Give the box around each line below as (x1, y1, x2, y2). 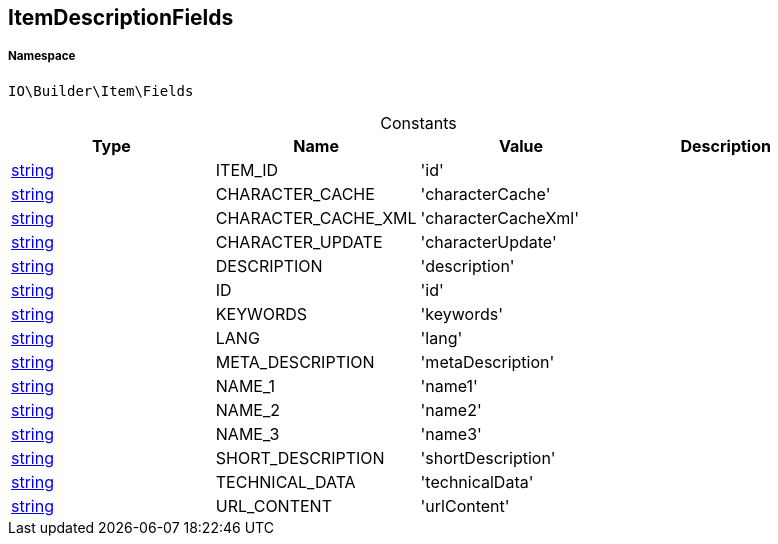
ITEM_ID (215, 159, 279, 180)
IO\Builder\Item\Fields (8, 82, 194, 99)
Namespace (8, 49, 76, 64)
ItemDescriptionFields (8, 5, 234, 30)
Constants (380, 112, 457, 133)
